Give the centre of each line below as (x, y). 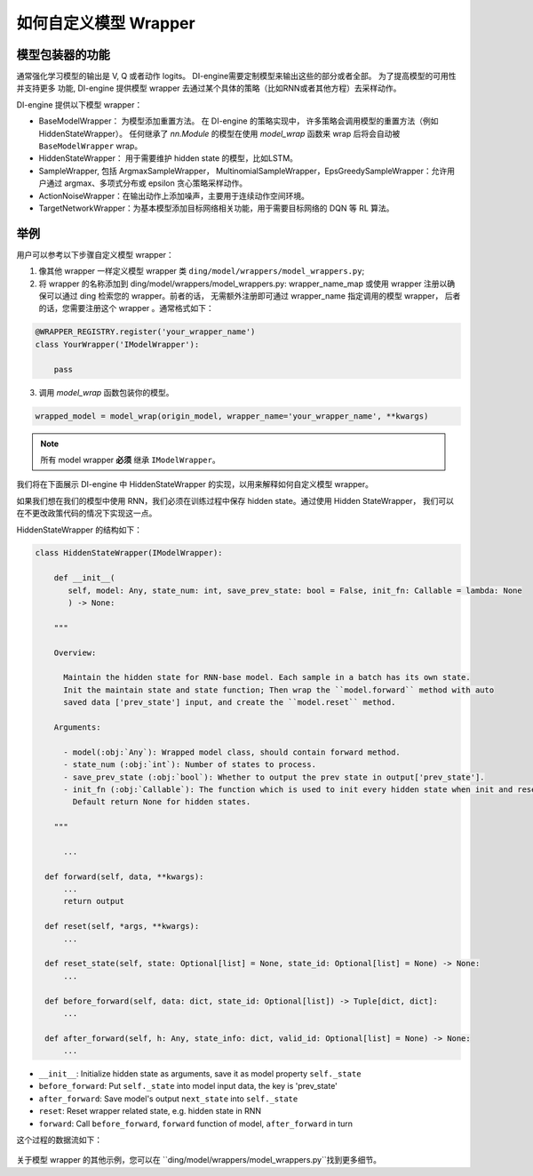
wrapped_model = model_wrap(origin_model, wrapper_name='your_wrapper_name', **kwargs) (232, 416)
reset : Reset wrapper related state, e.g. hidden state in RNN (150, 1111)
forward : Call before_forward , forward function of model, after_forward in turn (196, 1124)
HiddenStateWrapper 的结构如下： (79, 530)
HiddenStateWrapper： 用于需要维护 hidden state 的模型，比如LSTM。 (168, 158)
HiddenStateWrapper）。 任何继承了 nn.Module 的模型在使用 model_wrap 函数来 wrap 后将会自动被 (219, 133)
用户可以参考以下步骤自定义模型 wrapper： (95, 254)
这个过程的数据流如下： (59, 1140)
